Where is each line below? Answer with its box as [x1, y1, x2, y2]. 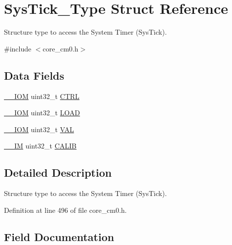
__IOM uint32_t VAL [4, 124, 74, 134]
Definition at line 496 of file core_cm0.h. [4, 204, 127, 215]
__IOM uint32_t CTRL [4, 91, 79, 101]
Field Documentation [4, 229, 115, 244]
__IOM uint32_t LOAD [4, 107, 80, 118]
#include [4, 43, 32, 53]
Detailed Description [4, 165, 112, 180]
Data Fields [4, 67, 65, 83]
